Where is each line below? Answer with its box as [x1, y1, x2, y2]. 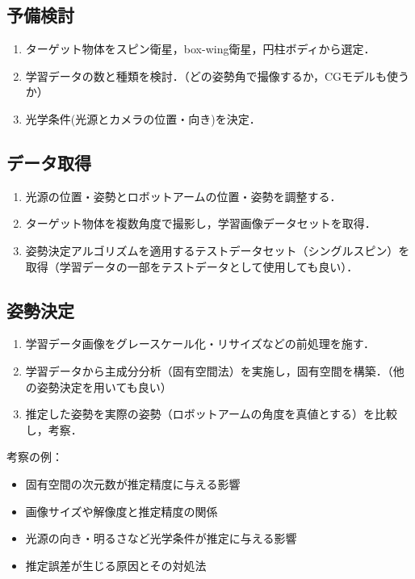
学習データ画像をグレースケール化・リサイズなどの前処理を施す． [25, 335, 375, 352]
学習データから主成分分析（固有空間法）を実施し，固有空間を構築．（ [25, 362, 393, 379]
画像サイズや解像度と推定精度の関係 [25, 502, 218, 519]
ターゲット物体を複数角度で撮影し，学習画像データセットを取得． [25, 215, 376, 232]
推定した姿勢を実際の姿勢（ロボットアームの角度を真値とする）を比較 [25, 405, 398, 422]
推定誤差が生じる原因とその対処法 [25, 556, 207, 573]
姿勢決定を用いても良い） [36, 378, 172, 395]
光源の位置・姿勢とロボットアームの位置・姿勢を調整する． [25, 187, 342, 204]
